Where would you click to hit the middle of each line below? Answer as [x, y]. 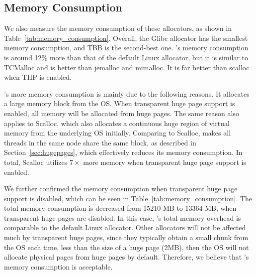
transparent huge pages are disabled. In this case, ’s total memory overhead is [123, 217]
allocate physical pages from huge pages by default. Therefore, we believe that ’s [127, 257]
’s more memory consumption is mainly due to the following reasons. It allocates [127, 93]
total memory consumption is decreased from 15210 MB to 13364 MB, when [120, 208]
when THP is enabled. [38, 77]
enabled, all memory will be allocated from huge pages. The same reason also [122, 113]
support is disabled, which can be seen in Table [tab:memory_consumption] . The [128, 198]
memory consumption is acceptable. [58, 266]
